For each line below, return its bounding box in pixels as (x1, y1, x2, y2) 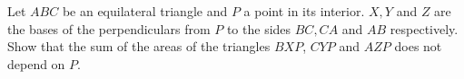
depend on (7, 54, 65, 73)
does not (394, 37, 442, 56)
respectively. (390, 19, 459, 38)
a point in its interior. (243, 2, 365, 20)
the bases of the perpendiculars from (7, 19, 211, 38)
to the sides (226, 19, 291, 38)
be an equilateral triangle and (62, 2, 228, 20)
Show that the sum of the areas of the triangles (7, 37, 271, 56)
